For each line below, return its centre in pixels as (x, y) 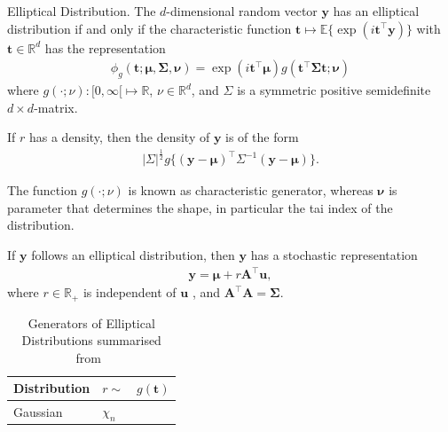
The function (42, 190)
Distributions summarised (91, 340)
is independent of (130, 292)
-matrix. (56, 107)
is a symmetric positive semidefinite (334, 90)
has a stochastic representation (334, 254)
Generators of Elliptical (91, 322)
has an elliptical (376, 11)
